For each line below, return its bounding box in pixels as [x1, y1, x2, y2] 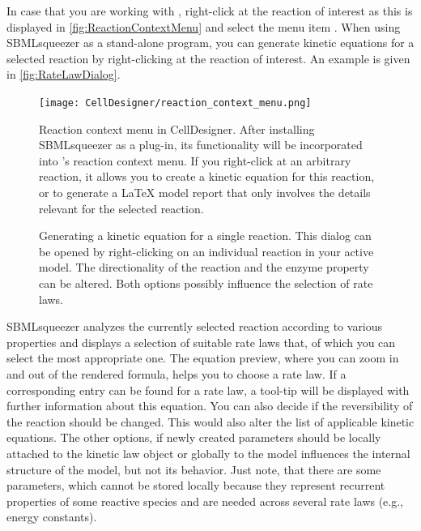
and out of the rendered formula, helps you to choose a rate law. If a [6, 365, 347, 382]
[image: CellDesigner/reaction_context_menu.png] [39, 96, 312, 109]
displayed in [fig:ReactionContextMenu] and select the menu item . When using [6, 18, 401, 35]
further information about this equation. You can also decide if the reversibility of [6, 397, 413, 414]
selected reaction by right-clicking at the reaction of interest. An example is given [6, 49, 410, 66]
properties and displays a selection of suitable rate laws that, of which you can [6, 333, 396, 350]
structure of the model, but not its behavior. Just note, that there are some [6, 460, 381, 477]
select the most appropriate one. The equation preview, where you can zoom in [6, 349, 399, 366]
